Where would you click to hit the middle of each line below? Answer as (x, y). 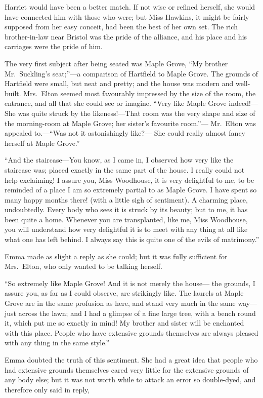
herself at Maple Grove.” (42, 143)
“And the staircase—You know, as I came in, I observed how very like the (119, 160)
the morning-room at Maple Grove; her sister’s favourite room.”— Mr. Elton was (130, 123)
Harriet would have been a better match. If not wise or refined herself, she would (130, 7)
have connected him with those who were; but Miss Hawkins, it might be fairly (127, 16)
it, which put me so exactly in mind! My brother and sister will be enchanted (124, 323)
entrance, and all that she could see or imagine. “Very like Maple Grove (116, 103)
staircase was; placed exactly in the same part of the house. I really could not (125, 169)
